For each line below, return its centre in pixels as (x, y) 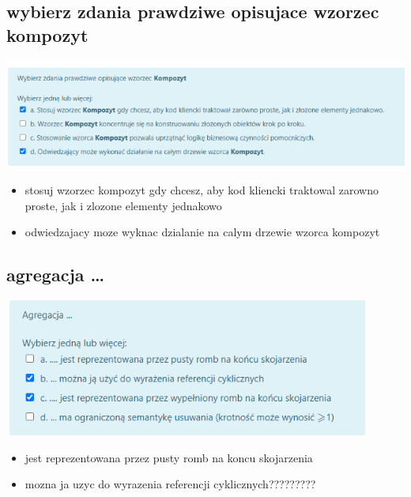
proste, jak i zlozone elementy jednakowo (123, 205)
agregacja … (56, 275)
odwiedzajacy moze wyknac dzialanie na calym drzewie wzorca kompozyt (202, 232)
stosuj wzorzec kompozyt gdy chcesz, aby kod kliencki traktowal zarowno (202, 189)
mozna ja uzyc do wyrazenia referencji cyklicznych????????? (170, 484)
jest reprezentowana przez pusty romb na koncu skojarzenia (169, 457)
